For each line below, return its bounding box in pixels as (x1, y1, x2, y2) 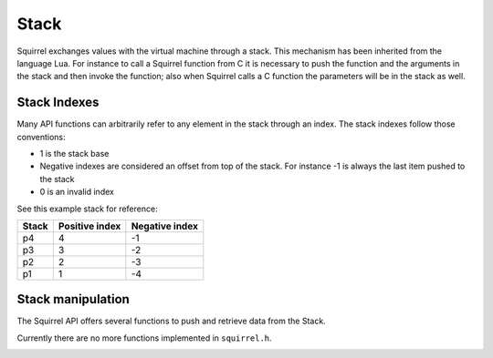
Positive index (58, 220, 121, 232)
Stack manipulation (16, 292, 130, 307)
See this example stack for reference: (16, 203, 159, 214)
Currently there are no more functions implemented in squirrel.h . (16, 332, 273, 343)
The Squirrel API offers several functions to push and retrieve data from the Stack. (16, 315, 326, 327)
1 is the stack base (39, 148, 110, 159)
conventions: (16, 131, 66, 142)
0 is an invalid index (39, 187, 114, 198)
